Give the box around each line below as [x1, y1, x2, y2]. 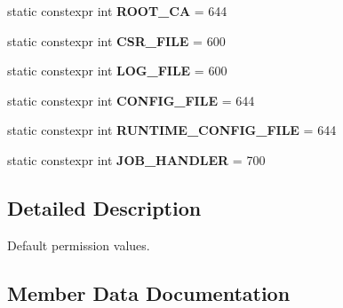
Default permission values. [7, 235, 150, 254]
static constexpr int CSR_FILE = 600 [7, 31, 226, 50]
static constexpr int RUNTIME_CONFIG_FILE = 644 [7, 121, 337, 139]
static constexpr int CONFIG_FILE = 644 [7, 91, 255, 109]
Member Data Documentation [7, 279, 291, 306]
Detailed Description [7, 193, 202, 221]
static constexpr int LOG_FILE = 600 [7, 61, 227, 80]
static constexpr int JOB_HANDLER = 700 [7, 150, 266, 169]
